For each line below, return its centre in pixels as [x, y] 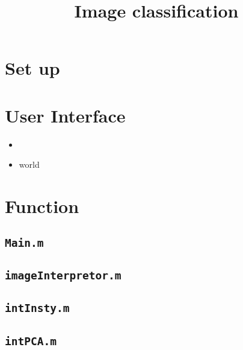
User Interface [65, 115]
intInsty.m [37, 308]
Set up [32, 68]
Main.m [24, 243]
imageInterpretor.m [63, 275]
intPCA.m [31, 341]
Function [42, 206]
